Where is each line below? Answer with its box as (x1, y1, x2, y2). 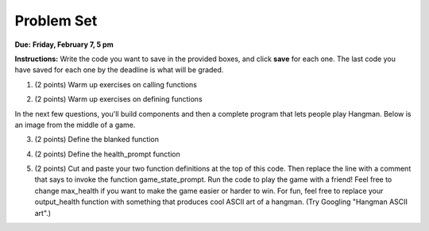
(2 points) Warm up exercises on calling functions (34, 79, 198, 89)
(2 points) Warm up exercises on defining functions (34, 94, 203, 104)
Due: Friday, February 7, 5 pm (14, 40, 114, 49)
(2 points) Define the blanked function (34, 135, 159, 144)
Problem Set (14, 12, 98, 29)
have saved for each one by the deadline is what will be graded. (14, 65, 224, 75)
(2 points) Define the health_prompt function (34, 149, 180, 159)
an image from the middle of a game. (14, 120, 136, 129)
